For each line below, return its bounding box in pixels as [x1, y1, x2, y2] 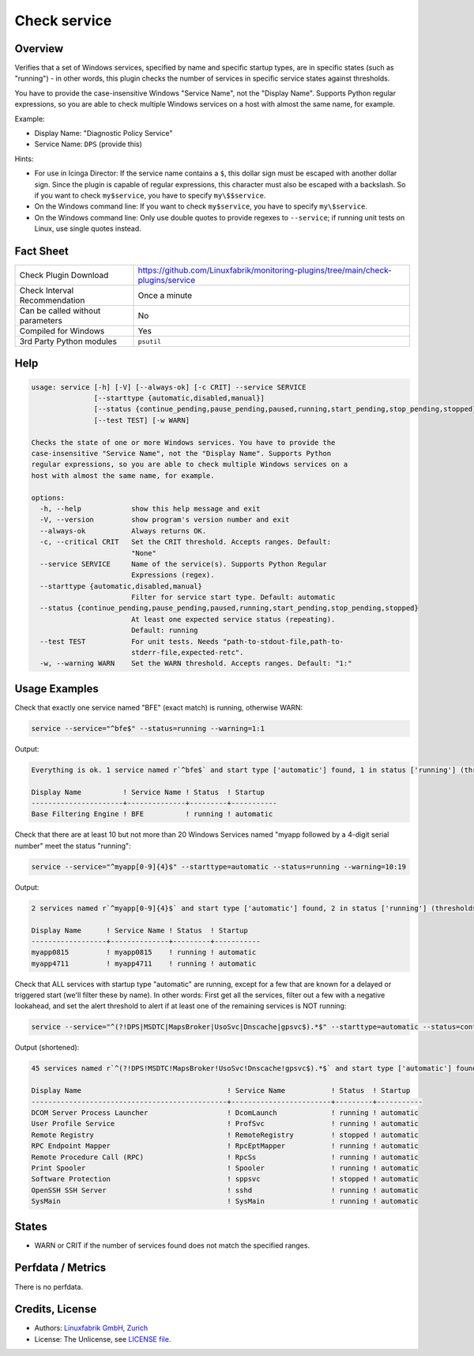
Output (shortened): [14, 1043, 80, 1053]
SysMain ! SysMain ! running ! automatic [31, 1197, 419, 1206]
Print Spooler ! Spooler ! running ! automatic [31, 1163, 419, 1173]
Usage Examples [14, 682, 99, 695]
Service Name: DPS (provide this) [34, 139, 142, 149]
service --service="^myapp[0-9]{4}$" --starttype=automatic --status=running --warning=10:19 [31, 862, 407, 871]
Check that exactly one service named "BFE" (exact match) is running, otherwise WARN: [14, 702, 303, 712]
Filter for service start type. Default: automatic [130, 593, 336, 602]
